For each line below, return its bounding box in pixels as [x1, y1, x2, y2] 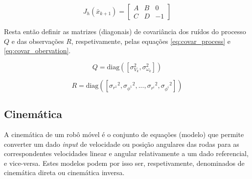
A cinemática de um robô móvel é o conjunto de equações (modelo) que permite [4, 129, 244, 139]
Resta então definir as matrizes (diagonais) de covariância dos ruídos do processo [4, 26, 246, 36]
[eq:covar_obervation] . [4, 45, 71, 56]
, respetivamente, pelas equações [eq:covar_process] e [71, 36, 231, 46]
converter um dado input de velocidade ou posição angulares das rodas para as [4, 139, 239, 149]
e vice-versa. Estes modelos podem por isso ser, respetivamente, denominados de [4, 158, 245, 168]
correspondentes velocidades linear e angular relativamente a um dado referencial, [4, 148, 249, 159]
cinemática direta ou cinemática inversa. [4, 167, 125, 178]
